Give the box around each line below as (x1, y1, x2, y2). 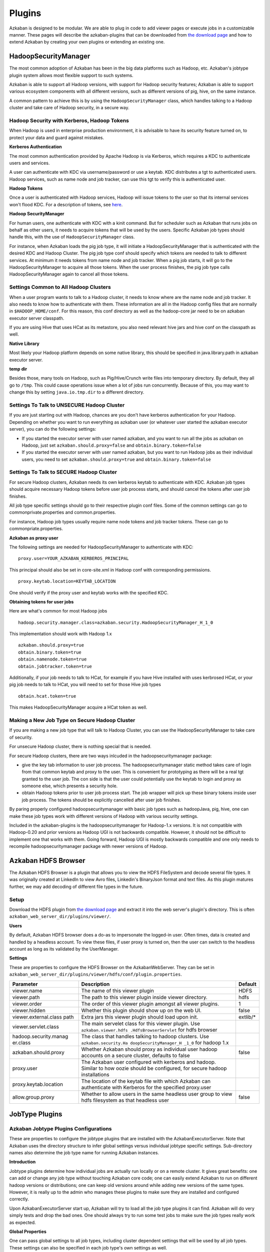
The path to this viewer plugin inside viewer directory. (81, 994, 207, 1001)
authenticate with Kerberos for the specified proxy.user (81, 1084, 211, 1091)
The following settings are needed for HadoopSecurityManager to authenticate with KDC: (9, 544, 193, 550)
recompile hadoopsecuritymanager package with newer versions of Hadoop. (9, 843, 167, 849)
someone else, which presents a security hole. (21, 783, 118, 789)
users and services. (9, 160, 50, 166)
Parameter (12, 981, 38, 988)
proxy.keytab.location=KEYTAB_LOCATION (18, 578, 116, 584)
